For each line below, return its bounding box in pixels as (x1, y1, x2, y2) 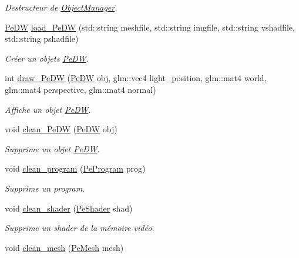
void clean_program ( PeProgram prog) (5, 162, 146, 175)
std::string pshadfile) (5, 32, 79, 45)
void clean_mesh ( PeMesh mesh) (5, 241, 124, 253)
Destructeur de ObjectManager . (5, 1, 117, 13)
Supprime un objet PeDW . (5, 142, 100, 155)
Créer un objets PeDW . (5, 52, 89, 64)
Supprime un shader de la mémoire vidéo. (5, 222, 154, 234)
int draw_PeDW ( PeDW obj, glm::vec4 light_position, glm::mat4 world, (5, 72, 267, 84)
